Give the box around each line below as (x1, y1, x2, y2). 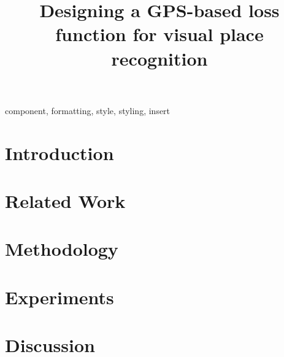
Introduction (5, 140, 114, 165)
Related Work (5, 188, 126, 213)
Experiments (5, 284, 114, 309)
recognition (111, 45, 208, 71)
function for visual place (55, 21, 264, 47)
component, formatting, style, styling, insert (5, 104, 171, 117)
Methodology (5, 236, 118, 261)
